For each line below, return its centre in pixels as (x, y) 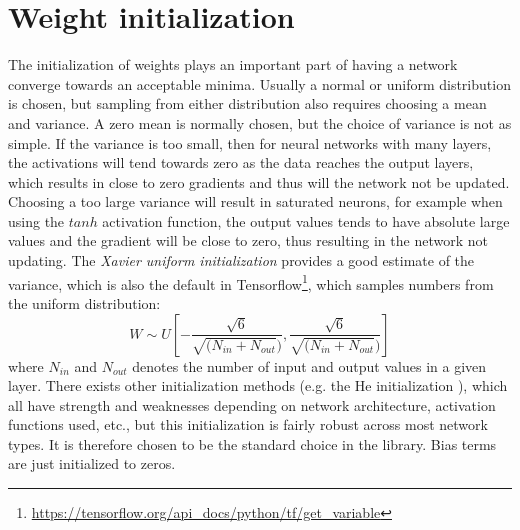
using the (36, 220)
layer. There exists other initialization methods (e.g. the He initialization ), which (258, 385)
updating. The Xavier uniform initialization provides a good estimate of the (241, 260)
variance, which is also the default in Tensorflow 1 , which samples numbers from (251, 282)
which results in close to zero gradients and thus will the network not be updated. (259, 181)
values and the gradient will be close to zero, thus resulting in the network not (248, 240)
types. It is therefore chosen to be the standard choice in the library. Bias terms (252, 443)
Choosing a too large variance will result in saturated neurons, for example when (255, 201)
